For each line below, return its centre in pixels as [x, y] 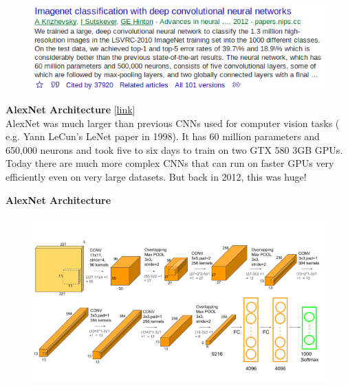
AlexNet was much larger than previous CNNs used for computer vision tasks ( [173, 123]
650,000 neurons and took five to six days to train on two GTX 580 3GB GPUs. [174, 149]
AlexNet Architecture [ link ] [70, 110]
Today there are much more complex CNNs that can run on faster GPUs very [170, 163]
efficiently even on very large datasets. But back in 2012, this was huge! [156, 177]
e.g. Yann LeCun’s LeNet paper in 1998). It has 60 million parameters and [163, 136]
